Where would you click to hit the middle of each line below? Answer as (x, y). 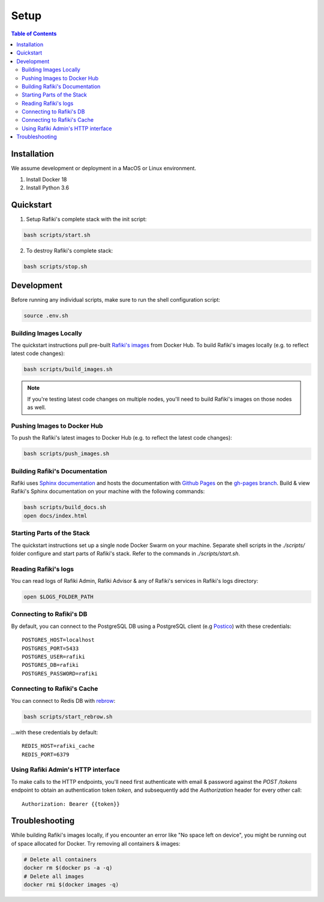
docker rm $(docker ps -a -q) (68, 868)
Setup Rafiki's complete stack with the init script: (86, 219)
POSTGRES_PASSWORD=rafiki (60, 674)
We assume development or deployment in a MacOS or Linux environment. (103, 169)
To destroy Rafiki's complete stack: (70, 250)
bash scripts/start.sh (57, 235)
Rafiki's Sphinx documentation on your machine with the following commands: (108, 491)
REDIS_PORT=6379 (46, 754)
